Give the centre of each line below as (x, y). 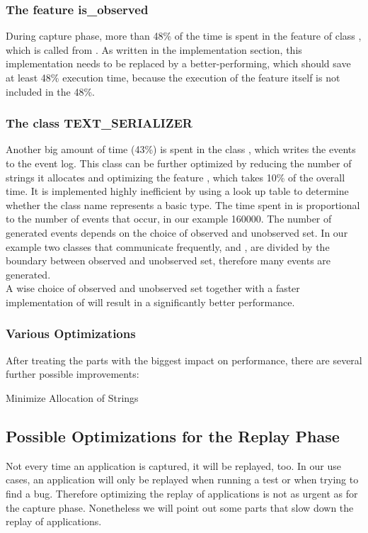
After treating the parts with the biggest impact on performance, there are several (184, 360)
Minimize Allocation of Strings (72, 397)
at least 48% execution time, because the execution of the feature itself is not (173, 77)
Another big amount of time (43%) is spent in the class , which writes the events (181, 149)
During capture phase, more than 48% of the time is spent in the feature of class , (184, 36)
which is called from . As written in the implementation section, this (154, 49)
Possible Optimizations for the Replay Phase (173, 436)
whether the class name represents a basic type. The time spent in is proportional (183, 204)
